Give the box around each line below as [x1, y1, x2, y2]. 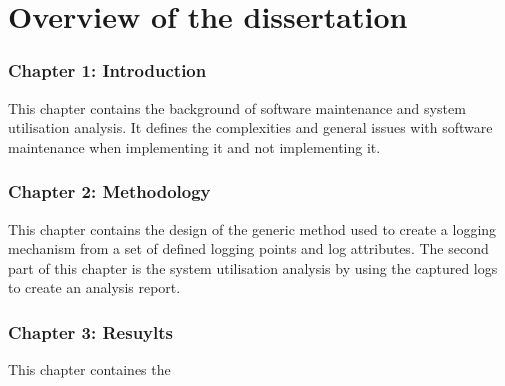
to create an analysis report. [8, 277, 181, 298]
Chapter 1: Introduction [8, 58, 207, 83]
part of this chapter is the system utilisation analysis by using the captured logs [8, 257, 498, 278]
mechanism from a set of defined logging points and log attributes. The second [8, 238, 489, 259]
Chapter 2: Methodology [8, 179, 211, 204]
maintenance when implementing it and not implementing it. [8, 136, 381, 157]
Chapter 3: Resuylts [8, 319, 174, 344]
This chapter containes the [8, 359, 171, 380]
